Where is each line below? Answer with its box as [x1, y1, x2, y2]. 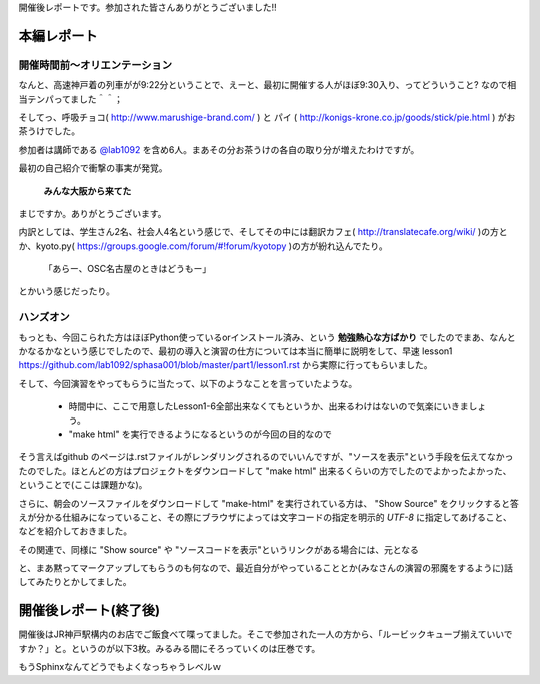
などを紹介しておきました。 [18, 525, 133, 537]
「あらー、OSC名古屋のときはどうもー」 [43, 263, 212, 275]
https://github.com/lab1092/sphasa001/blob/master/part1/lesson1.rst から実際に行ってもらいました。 [18, 359, 434, 371]
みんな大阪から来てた [43, 185, 132, 197]
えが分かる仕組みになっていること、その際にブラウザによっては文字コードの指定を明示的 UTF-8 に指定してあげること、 [18, 511, 512, 523]
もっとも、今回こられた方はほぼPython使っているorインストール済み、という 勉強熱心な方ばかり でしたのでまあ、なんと [18, 331, 516, 343]
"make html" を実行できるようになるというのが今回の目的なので [68, 428, 332, 440]
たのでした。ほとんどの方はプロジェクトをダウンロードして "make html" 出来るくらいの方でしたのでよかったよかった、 [18, 465, 512, 477]
